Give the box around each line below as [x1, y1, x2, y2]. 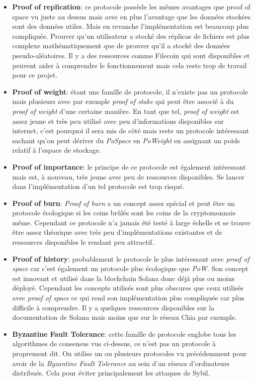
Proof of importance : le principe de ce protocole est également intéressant [12, 161, 246, 172]
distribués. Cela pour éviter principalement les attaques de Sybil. [12, 368, 210, 378]
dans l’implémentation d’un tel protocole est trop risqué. [12, 181, 184, 191]
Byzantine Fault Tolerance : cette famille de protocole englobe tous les [12, 328, 236, 339]
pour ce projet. [12, 70, 58, 80]
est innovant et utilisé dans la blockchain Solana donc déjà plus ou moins [12, 273, 235, 283]
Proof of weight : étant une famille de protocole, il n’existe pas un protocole [12, 86, 248, 96]
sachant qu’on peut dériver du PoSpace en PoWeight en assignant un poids [12, 135, 240, 145]
